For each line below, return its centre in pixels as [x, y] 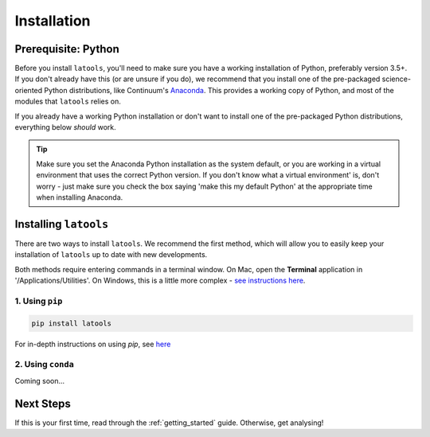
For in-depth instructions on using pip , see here [93, 344]
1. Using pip [39, 301]
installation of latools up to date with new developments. [111, 255]
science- [397, 79]
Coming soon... [40, 380]
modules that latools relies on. [68, 101]
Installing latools [62, 224]
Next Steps [43, 403]
